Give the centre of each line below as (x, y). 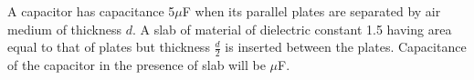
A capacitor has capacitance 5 (91, 11)
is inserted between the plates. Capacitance (346, 47)
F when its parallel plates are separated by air (311, 11)
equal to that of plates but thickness (109, 47)
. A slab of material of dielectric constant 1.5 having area (292, 29)
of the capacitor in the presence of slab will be (137, 65)
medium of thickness (64, 29)
